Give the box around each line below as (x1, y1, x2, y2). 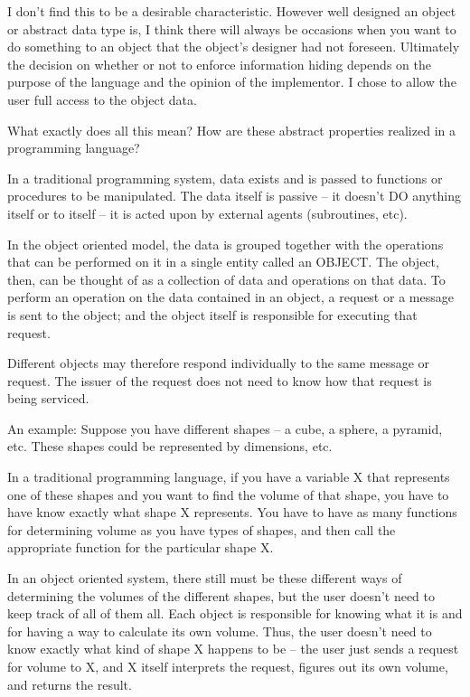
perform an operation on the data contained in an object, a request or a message (7, 287, 454, 306)
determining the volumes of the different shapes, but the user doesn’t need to (7, 586, 435, 605)
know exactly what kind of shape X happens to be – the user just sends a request (7, 639, 459, 658)
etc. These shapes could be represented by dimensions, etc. (7, 437, 333, 456)
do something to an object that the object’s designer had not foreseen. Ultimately (7, 37, 460, 56)
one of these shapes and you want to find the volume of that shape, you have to (7, 485, 449, 504)
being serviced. (7, 389, 89, 408)
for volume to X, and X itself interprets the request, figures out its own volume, (7, 657, 448, 675)
